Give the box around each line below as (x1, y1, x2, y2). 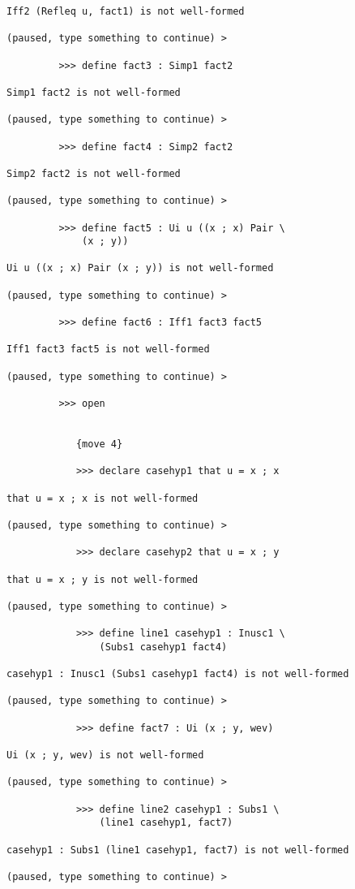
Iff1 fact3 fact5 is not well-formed (6, 343, 210, 356)
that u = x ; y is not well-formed (6, 573, 199, 585)
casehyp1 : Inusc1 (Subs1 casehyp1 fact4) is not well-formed (6, 668, 349, 680)
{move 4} (75, 438, 123, 450)
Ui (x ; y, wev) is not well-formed (6, 749, 204, 762)
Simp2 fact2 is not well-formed (6, 167, 181, 179)
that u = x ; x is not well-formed (6, 492, 199, 504)
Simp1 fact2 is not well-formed (6, 86, 181, 98)
